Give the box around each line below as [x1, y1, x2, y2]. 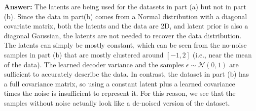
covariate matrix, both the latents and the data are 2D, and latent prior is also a [4, 21, 248, 31]
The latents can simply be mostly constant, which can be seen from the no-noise [4, 40, 247, 50]
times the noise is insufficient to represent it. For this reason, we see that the [4, 88, 236, 98]
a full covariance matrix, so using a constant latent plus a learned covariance [4, 78, 235, 88]
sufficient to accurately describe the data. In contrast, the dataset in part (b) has [4, 69, 249, 79]
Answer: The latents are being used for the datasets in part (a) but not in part [4, 1, 247, 11]
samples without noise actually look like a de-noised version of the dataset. [4, 97, 230, 108]
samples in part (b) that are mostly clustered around [4, 49, 164, 59]
